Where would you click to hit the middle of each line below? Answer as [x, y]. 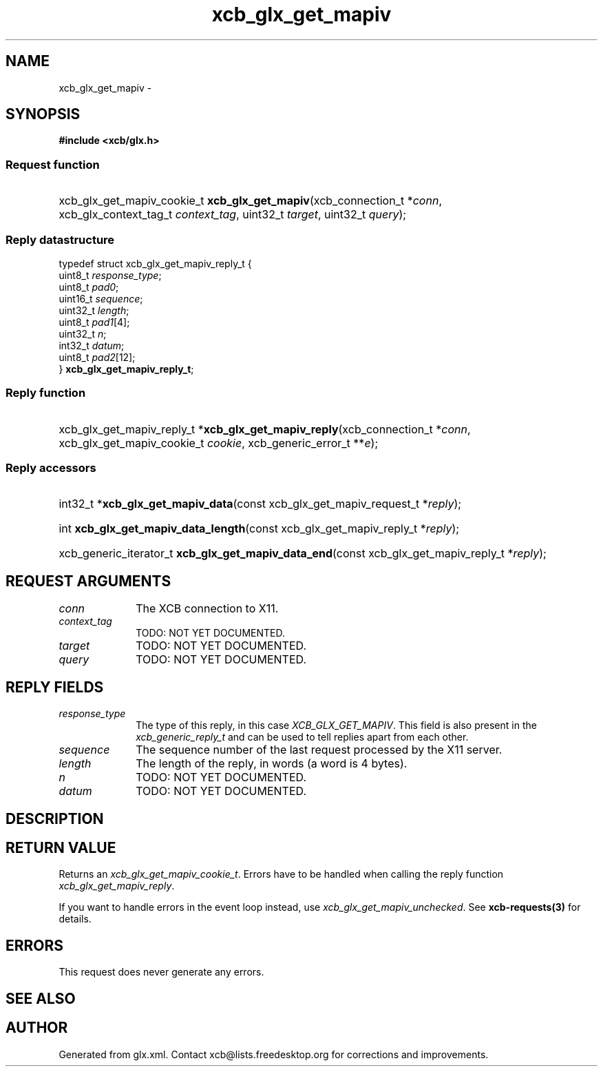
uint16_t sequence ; [101, 298]
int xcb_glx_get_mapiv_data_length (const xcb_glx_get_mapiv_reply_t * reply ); [259, 529]
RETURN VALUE [61, 847]
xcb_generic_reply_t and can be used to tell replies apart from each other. [302, 737]
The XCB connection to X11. [207, 609]
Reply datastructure [60, 239]
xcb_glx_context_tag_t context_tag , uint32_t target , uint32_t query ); [233, 215]
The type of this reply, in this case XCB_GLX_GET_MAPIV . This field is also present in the [336, 725]
